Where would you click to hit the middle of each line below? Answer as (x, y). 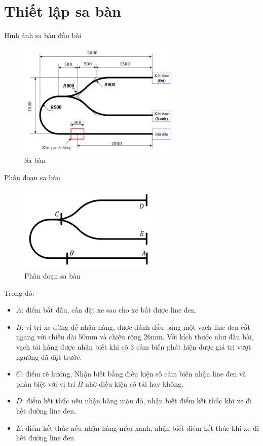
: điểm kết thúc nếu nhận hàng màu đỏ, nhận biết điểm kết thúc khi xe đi (137, 401)
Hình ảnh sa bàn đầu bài (43, 35)
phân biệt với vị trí (46, 383)
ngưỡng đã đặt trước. (49, 356)
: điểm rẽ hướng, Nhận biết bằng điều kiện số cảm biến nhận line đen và (134, 374)
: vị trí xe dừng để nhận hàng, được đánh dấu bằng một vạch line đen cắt (136, 327)
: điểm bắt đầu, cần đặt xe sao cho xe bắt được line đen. (109, 310)
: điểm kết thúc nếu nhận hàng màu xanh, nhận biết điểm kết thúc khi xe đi (140, 427)
